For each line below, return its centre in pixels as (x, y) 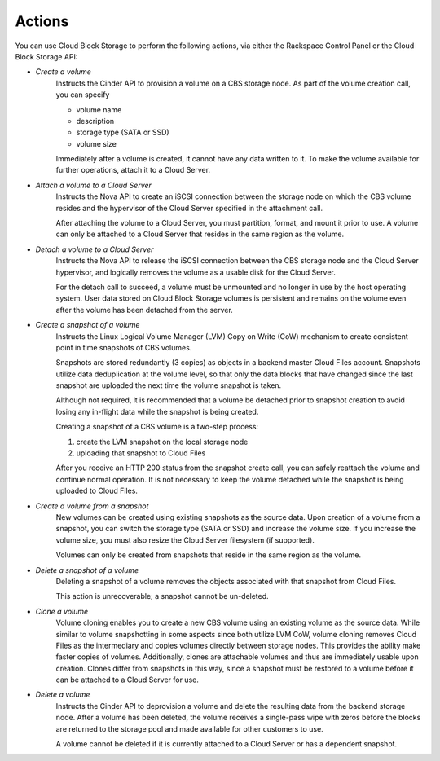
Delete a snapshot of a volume (87, 570)
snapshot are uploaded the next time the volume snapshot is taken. (169, 385)
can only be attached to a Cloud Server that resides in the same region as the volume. (200, 234)
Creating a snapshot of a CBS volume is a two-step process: (157, 427)
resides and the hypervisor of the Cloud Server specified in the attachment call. (189, 208)
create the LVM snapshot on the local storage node (162, 442)
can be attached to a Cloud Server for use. (127, 680)
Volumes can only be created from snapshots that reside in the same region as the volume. (209, 555)
